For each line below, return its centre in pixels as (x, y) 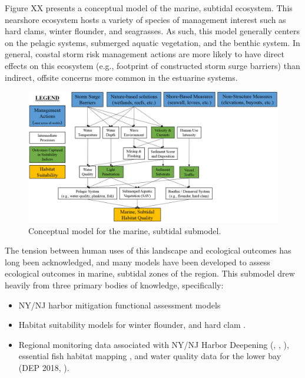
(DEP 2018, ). (44, 368)
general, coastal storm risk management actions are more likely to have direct (145, 54)
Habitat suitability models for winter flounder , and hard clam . (132, 325)
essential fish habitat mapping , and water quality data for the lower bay (150, 356)
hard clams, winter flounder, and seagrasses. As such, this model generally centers (152, 31)
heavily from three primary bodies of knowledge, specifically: (114, 285)
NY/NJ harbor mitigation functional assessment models (120, 305)
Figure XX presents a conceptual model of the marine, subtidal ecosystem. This (149, 8)
